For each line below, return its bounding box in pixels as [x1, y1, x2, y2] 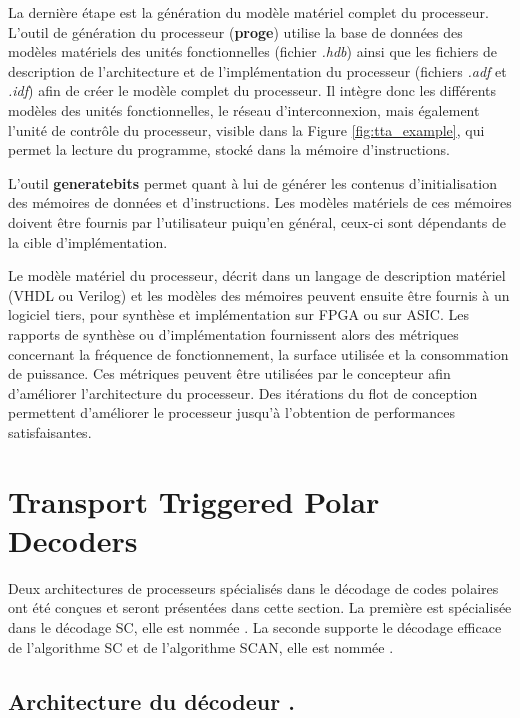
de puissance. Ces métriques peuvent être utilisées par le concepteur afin [8, 363, 451, 384]
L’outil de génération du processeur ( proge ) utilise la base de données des [8, 21, 463, 42]
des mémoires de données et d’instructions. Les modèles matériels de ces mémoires [8, 192, 512, 213]
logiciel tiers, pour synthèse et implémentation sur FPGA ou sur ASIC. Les [8, 304, 469, 325]
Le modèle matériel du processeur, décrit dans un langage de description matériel [8, 265, 506, 286]
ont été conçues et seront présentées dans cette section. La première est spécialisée [8, 597, 512, 618]
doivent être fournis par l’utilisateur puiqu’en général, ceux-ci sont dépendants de [8, 211, 506, 232]
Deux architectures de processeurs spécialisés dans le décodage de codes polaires [8, 577, 499, 598]
